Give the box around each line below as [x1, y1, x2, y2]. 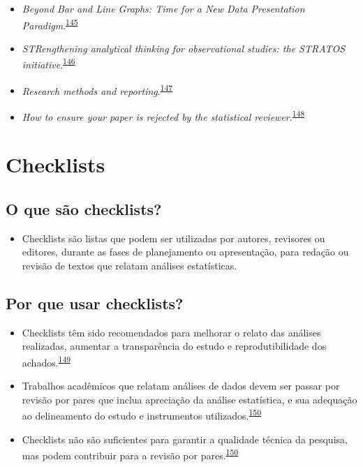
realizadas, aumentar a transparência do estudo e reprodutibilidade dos [22, 339, 327, 353]
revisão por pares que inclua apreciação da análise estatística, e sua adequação [22, 392, 357, 406]
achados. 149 [22, 353, 71, 369]
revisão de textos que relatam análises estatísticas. [22, 258, 237, 272]
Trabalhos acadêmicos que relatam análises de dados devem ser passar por [22, 378, 340, 393]
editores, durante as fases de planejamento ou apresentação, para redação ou [22, 244, 349, 259]
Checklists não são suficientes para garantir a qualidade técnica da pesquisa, [22, 431, 348, 446]
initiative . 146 [22, 55, 75, 72]
